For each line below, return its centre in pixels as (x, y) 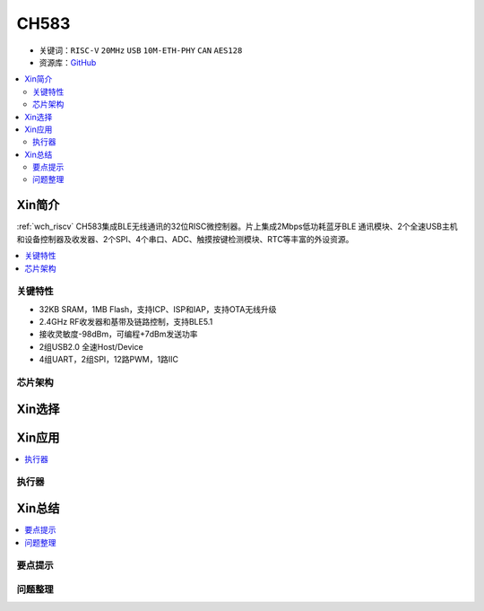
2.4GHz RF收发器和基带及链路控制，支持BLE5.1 (126, 322)
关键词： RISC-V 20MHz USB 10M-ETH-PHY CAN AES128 (141, 50)
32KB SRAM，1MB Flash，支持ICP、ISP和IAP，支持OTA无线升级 (158, 309)
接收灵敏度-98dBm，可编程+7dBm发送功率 (118, 334)
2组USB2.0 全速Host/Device (91, 346)
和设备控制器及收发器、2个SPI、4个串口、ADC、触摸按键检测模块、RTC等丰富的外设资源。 (185, 239)
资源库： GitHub (68, 62)
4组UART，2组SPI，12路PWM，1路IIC (109, 360)
